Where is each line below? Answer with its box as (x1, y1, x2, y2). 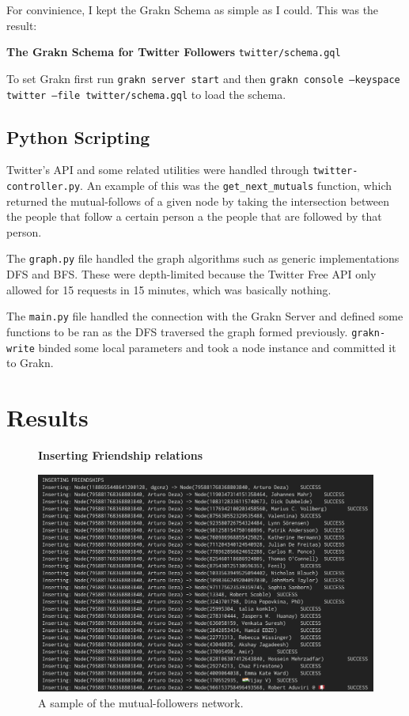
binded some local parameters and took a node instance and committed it (38, 339, 396, 355)
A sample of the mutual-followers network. (38, 694, 244, 710)
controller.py (6, 181, 81, 193)
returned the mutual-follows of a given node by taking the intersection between (6, 192, 390, 209)
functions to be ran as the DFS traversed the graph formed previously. (6, 323, 348, 339)
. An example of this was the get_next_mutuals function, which (80, 177, 392, 194)
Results (6, 401, 89, 434)
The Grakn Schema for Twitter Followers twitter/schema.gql (6, 44, 341, 60)
